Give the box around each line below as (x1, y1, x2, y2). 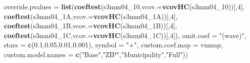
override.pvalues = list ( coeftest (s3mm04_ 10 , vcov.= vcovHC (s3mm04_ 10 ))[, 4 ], (4, 1, 245, 11)
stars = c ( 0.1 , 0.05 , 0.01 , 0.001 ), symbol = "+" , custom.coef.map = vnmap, (4, 40, 223, 50)
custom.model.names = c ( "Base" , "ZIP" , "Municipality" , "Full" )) (4, 49, 188, 59)
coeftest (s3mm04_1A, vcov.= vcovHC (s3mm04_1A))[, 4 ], (4, 11, 178, 21)
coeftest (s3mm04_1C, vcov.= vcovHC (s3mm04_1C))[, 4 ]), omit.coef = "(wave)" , (4, 30, 247, 40)
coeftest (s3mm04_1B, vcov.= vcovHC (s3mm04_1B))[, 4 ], (4, 21, 177, 31)
